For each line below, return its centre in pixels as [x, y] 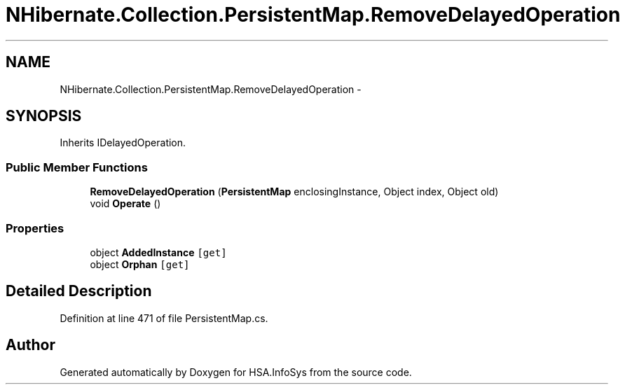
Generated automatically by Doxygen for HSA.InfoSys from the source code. [236, 372]
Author [30, 345]
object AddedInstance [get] [158, 252]
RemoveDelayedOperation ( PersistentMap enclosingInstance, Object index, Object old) [294, 192]
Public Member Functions [77, 167]
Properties [35, 228]
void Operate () [125, 204]
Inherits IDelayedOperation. [123, 143]
